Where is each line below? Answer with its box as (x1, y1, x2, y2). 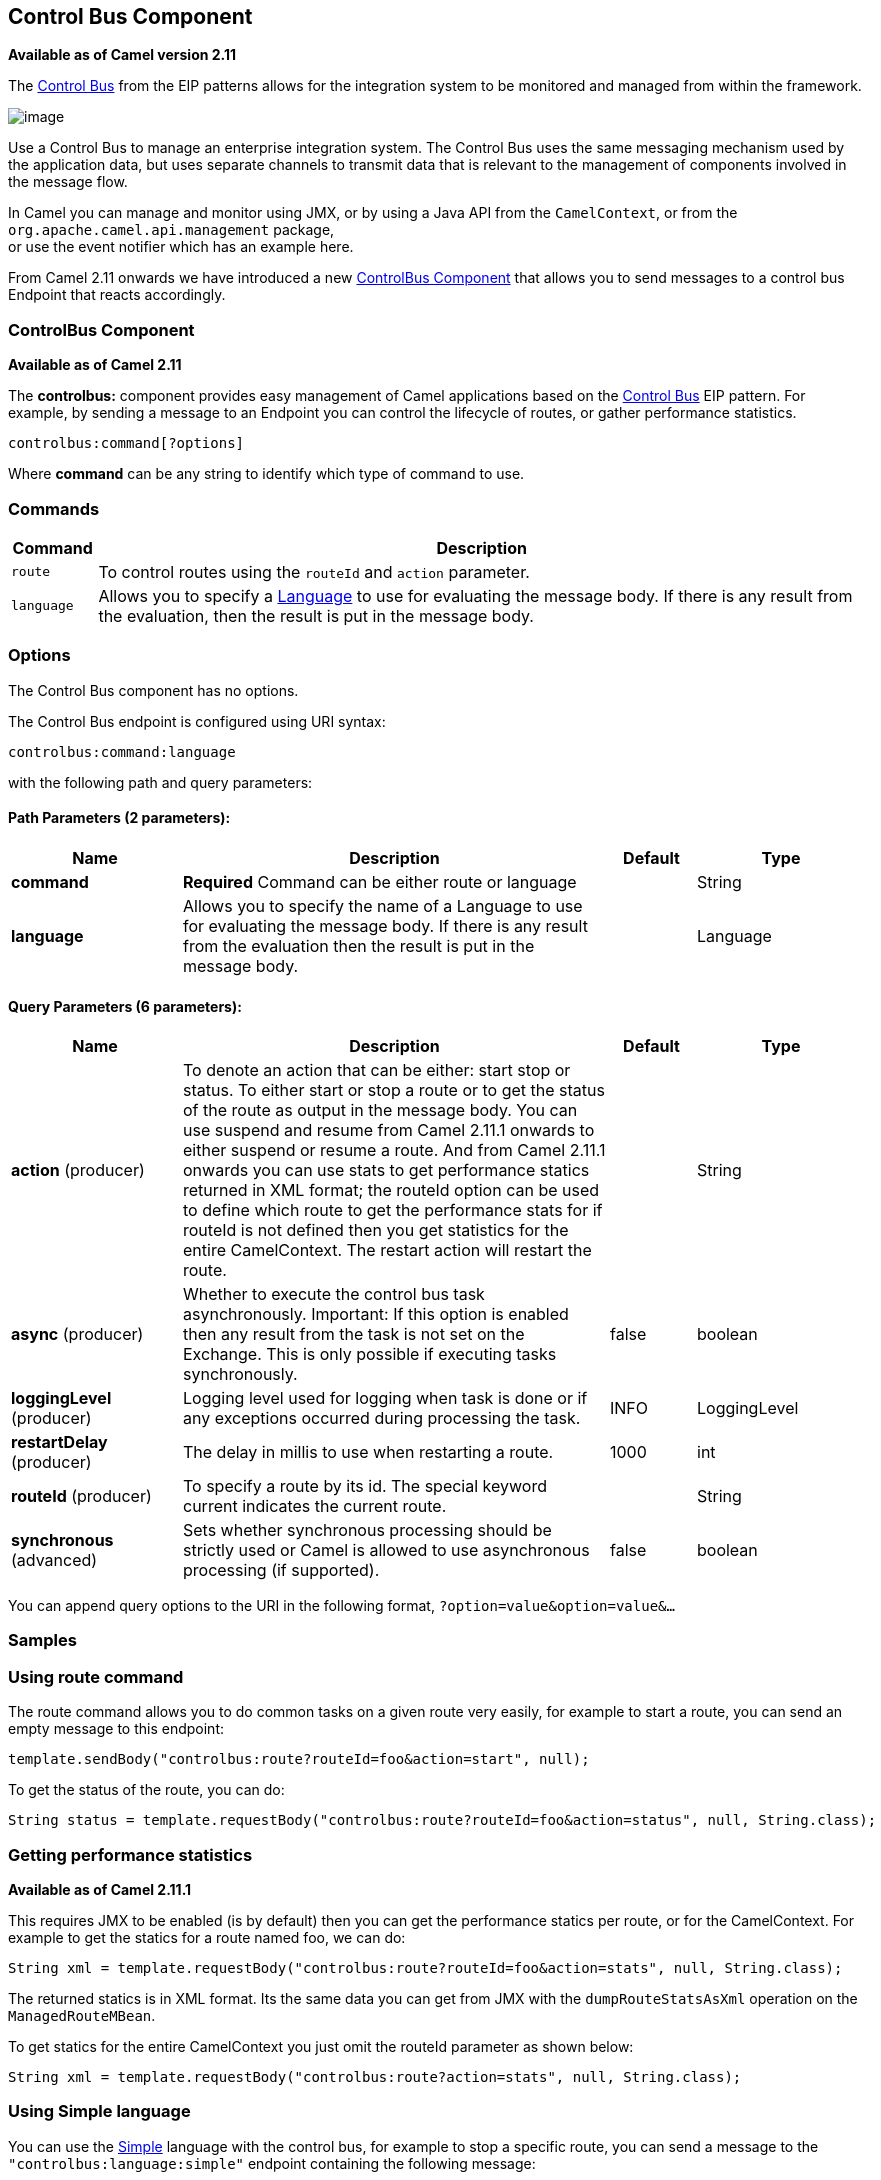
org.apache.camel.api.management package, (8, 221, 335, 239)
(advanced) (11, 1550, 98, 1571)
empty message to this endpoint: (8, 1720, 225, 1738)
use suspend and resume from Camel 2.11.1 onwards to (183, 1120, 595, 1141)
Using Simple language (8, 2101, 191, 2122)
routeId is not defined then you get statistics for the (183, 1220, 569, 1241)
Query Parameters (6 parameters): (8, 997, 242, 1015)
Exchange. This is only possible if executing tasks (183, 1344, 557, 1365)
